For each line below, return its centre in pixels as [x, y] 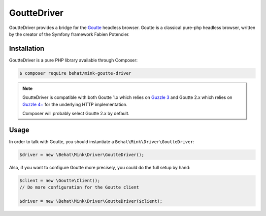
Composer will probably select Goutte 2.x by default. [76, 113]
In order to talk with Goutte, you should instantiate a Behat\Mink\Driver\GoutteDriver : [102, 141]
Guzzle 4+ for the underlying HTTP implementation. [75, 104]
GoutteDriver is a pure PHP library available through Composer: [73, 60]
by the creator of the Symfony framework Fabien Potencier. [69, 34]
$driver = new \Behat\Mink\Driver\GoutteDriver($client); [91, 201]
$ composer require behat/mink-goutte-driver [75, 73]
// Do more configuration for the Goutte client [79, 187]
